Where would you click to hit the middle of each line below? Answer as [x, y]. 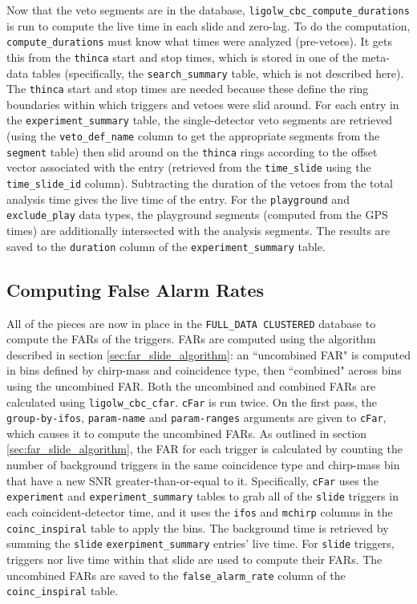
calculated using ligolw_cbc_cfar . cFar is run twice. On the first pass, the [192, 401]
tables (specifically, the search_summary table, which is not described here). [218, 73]
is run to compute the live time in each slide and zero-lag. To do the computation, [208, 25]
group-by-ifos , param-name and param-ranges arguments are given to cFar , [196, 418]
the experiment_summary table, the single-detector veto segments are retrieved [200, 120]
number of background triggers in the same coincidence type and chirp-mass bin [203, 465]
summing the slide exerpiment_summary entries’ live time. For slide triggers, [200, 543]
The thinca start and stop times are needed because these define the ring [188, 89]
